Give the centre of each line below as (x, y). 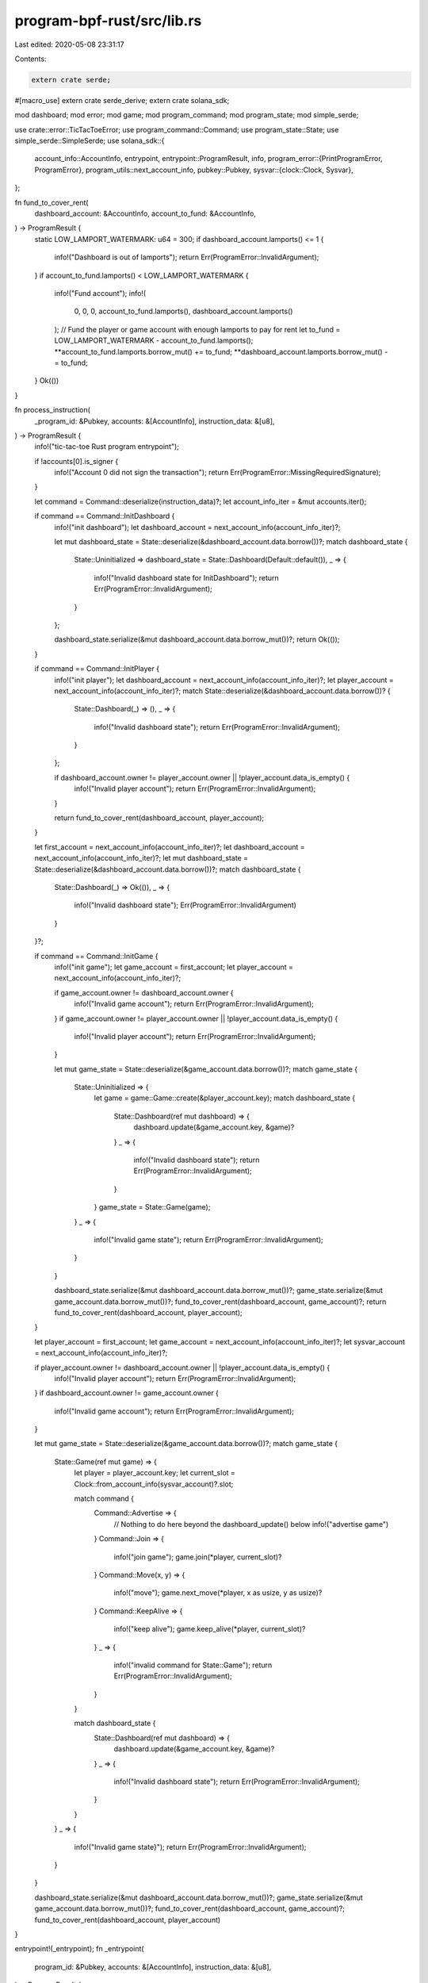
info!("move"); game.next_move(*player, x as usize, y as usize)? (218, 1593)
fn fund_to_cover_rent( (52, 202)
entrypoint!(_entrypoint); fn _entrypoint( (79, 1949)
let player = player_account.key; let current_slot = (155, 1473)
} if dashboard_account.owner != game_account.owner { (127, 1393)
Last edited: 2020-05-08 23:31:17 (69, 44)
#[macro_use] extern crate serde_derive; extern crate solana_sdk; (122, 100)
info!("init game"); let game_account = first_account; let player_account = (174, 967)
